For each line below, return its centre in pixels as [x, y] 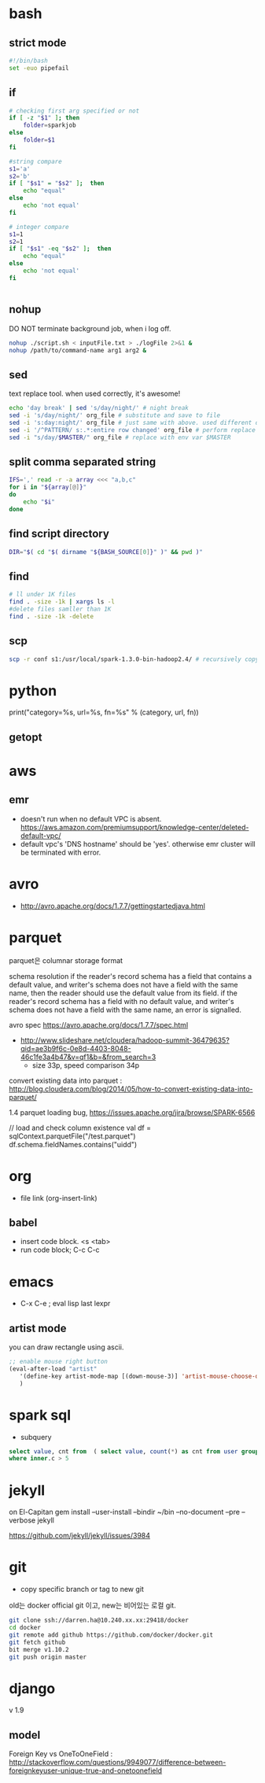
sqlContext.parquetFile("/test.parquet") [72, 1136]
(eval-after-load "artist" [53, 1369]
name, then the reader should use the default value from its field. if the [123, 993]
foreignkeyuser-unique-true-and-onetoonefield [86, 1770]
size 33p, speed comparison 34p [86, 1065]
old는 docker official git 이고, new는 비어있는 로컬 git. [92, 1605]
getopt [26, 737]
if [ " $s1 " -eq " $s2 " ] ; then [60, 249]
